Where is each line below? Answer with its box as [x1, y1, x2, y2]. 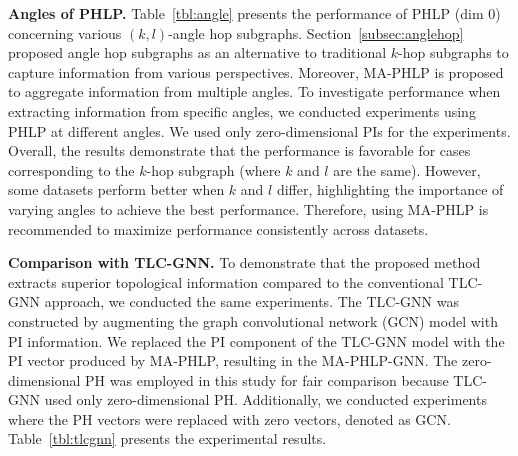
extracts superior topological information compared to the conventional [8, 271, 444, 292]
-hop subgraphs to [398, 42, 509, 63]
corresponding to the [8, 159, 135, 180]
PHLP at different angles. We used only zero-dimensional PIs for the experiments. [8, 120, 511, 141]
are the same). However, [333, 159, 481, 180]
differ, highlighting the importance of [276, 179, 504, 200]
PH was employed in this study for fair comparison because [85, 369, 449, 390]
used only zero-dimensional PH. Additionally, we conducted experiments [44, 389, 487, 410]
